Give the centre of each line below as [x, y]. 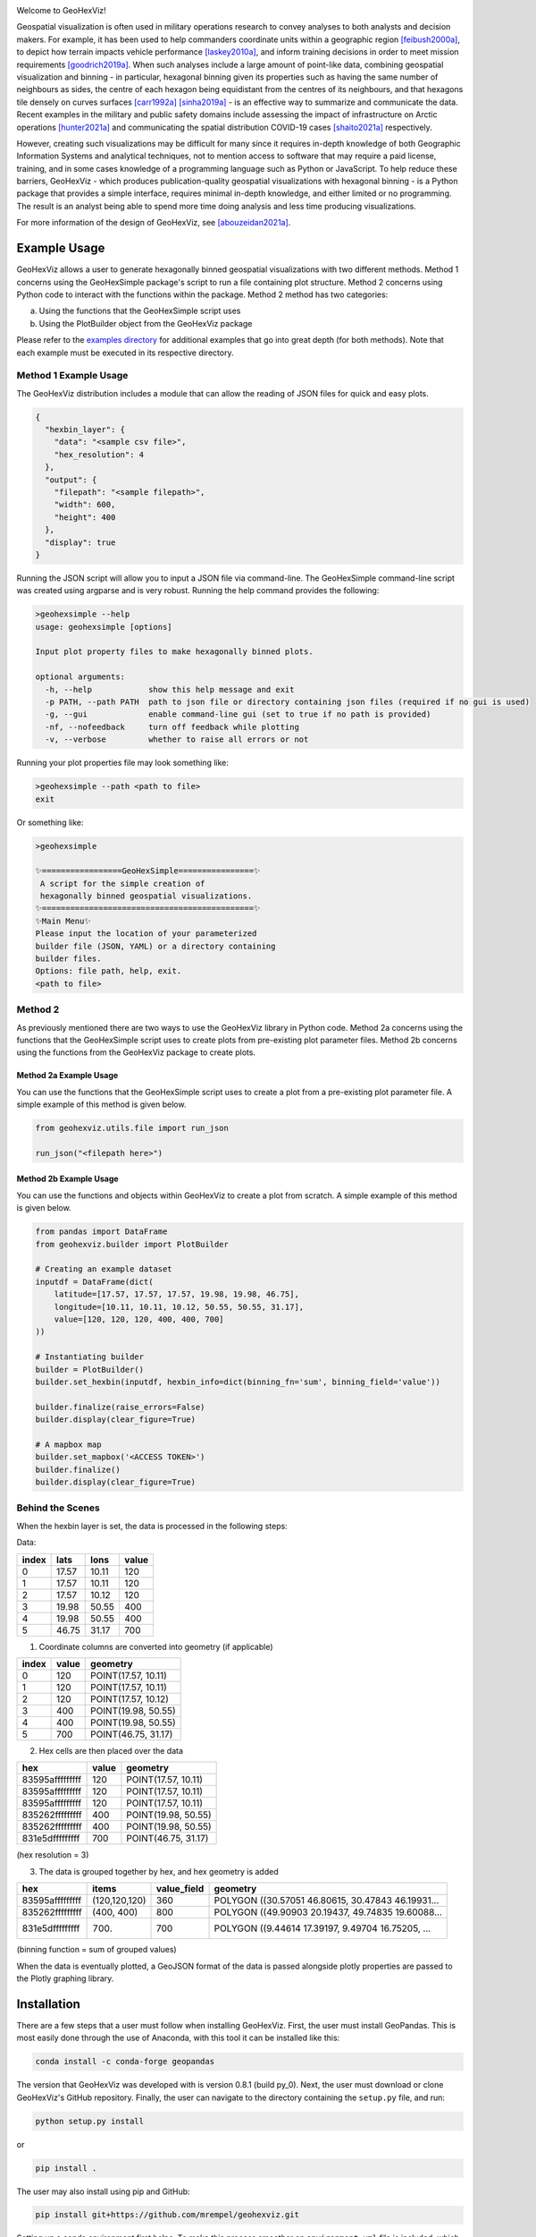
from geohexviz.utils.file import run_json [132, 1128]
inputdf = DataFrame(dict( [94, 1281]
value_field [180, 1889]
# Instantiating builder [90, 1357]
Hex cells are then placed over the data [111, 1750]
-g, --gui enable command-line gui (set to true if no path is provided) [238, 714]
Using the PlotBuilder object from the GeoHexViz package [146, 323]
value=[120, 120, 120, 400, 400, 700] [139, 1319]
